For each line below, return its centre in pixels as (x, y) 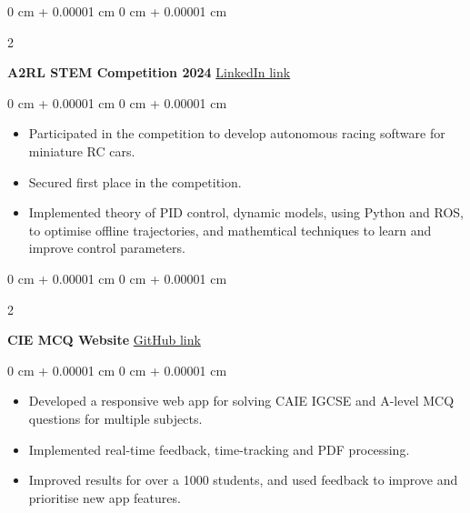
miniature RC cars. (82, 151)
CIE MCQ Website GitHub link (104, 340)
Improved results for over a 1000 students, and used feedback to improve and (243, 480)
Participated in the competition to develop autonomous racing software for (237, 133)
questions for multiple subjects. (115, 418)
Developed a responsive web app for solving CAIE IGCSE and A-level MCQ (241, 401)
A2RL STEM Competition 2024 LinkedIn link (149, 72)
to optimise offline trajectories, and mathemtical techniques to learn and (230, 230)
